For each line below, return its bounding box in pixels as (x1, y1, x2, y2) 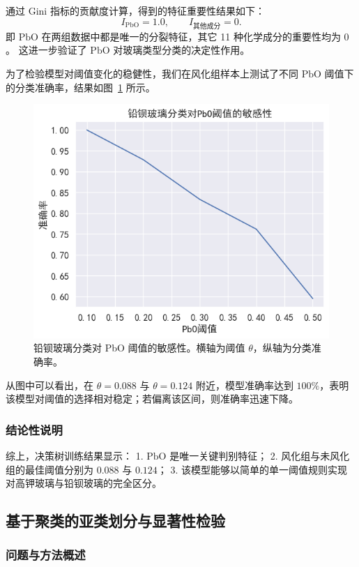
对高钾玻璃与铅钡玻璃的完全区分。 (6, 476, 162, 490)
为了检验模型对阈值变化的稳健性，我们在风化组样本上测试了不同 (6, 66, 298, 80)
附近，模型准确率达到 (195, 377, 293, 392)
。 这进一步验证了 (6, 43, 87, 57)
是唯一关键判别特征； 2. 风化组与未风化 (169, 448, 350, 462)
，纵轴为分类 (252, 340, 312, 355)
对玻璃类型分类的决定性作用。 (113, 43, 250, 57)
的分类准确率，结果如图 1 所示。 (6, 80, 155, 94)
